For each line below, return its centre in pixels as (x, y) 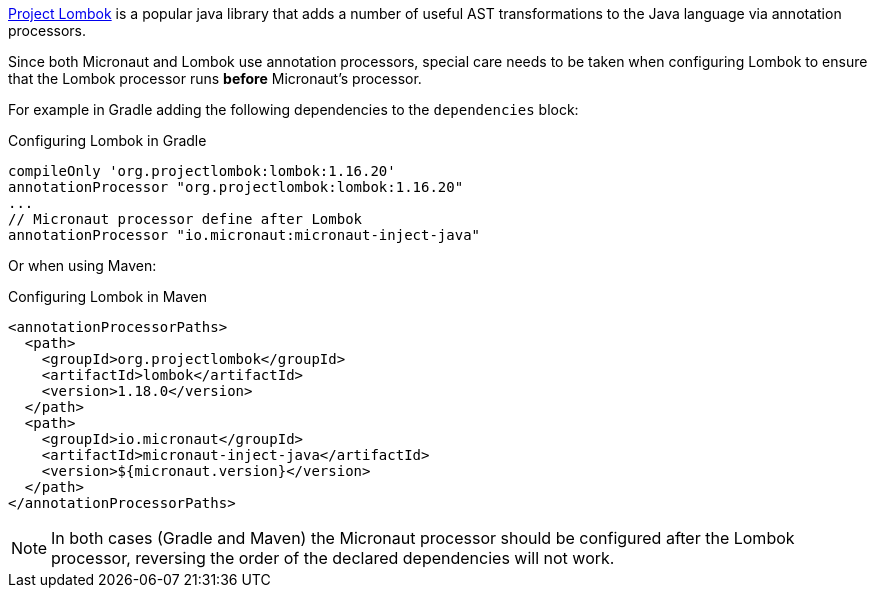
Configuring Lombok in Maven (108, 296)
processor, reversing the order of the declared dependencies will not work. (333, 558)
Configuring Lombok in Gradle (107, 140)
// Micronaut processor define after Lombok (185, 219)
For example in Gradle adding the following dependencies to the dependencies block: (293, 109)
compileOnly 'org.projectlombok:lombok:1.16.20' (202, 171)
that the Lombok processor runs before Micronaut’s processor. (215, 78)
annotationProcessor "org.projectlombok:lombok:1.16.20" (236, 187)
